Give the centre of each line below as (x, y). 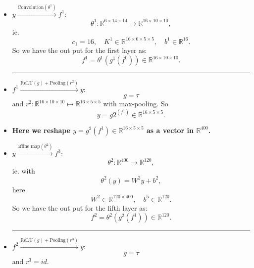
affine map (29, 147)
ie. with (24, 171)
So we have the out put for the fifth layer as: (80, 207)
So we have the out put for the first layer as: (79, 50)
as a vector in (170, 130)
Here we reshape (41, 130)
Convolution (31, 7)
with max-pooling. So (136, 104)
